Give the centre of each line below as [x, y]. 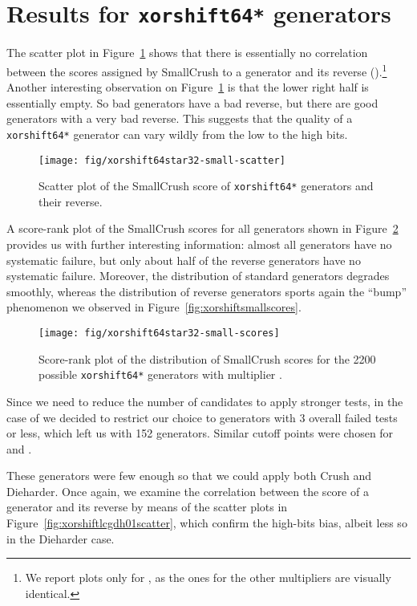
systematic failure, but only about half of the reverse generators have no [184, 260]
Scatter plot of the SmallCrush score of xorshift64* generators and [206, 186]
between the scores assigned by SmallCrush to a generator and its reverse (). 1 [197, 70]
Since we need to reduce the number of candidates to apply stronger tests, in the [205, 401]
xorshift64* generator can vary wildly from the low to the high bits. [177, 134]
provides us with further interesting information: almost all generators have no [199, 244]
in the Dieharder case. [61, 538]
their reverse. [71, 201]
